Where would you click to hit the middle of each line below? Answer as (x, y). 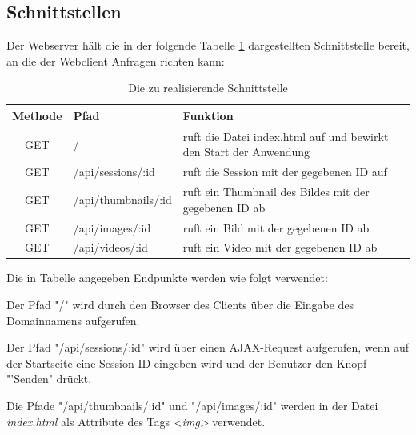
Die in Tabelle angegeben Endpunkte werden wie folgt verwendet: (167, 278)
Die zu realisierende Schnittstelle (208, 88)
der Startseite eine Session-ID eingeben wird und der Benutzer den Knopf (187, 362)
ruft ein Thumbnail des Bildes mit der (276, 192)
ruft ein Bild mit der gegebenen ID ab (276, 227)
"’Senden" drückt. (49, 379)
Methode (37, 115)
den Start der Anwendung (246, 152)
